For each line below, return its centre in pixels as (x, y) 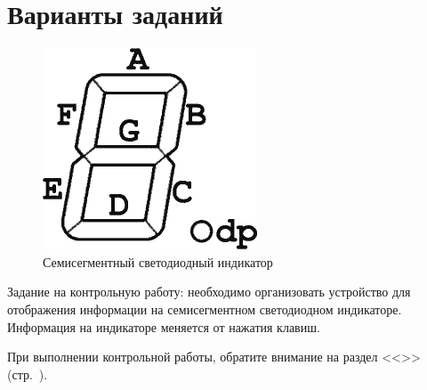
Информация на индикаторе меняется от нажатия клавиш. (164, 326)
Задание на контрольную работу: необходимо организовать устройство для (209, 292)
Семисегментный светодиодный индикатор (158, 261)
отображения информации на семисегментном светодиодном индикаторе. (205, 309)
